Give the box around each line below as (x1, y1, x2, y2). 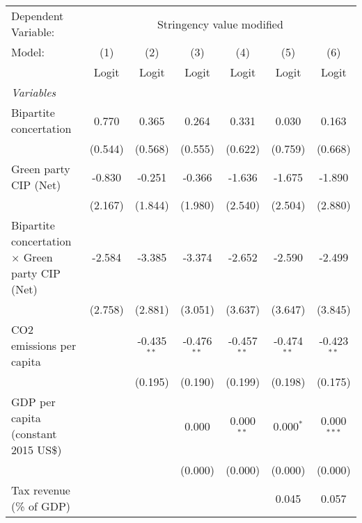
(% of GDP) (11, 498, 71, 514)
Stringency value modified (157, 15, 283, 32)
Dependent (11, 8, 64, 24)
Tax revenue (11, 482, 70, 498)
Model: (11, 44, 45, 60)
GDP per (11, 394, 56, 410)
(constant (11, 426, 57, 442)
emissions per (11, 337, 77, 353)
